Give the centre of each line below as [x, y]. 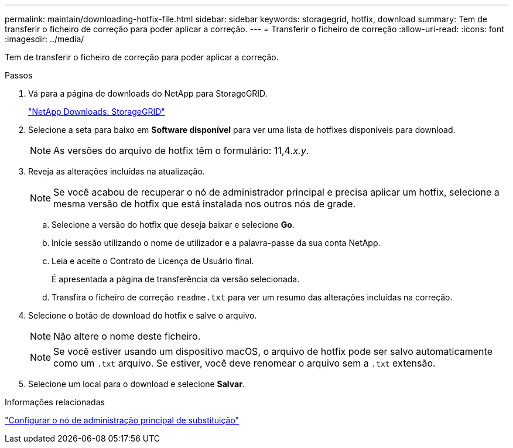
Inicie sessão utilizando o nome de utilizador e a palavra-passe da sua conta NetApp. [216, 243]
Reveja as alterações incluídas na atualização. [117, 171]
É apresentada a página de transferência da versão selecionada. [176, 279]
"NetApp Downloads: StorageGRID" [97, 112]
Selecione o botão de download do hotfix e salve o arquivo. [143, 315]
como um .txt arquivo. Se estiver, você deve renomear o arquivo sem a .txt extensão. [244, 363]
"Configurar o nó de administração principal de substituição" [122, 420]
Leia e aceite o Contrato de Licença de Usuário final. [153, 261]
